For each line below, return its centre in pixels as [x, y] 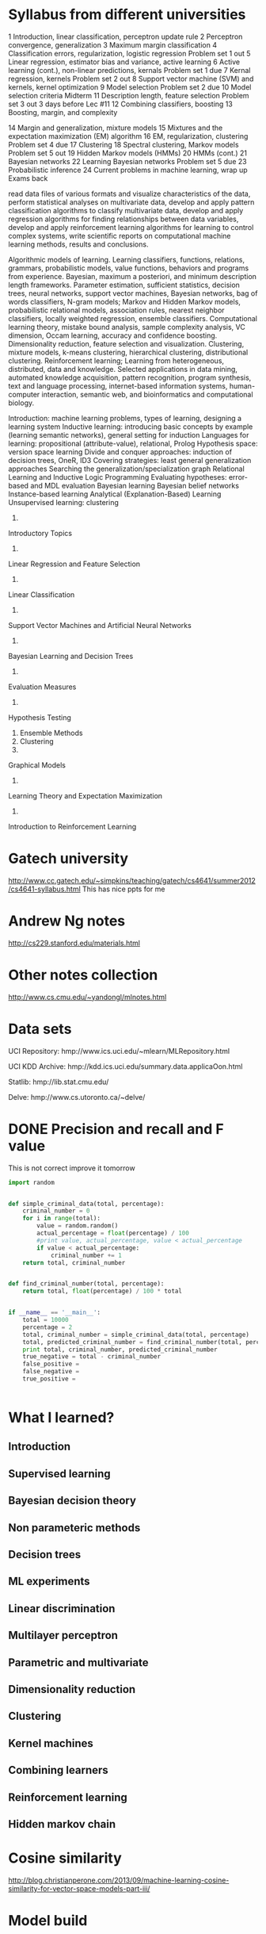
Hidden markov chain [62, 1824]
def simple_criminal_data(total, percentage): [86, 1204]
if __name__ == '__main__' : [55, 1313]
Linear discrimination [62, 1608]
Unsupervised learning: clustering [63, 502]
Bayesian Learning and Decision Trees [71, 656]
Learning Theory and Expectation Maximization [85, 795]
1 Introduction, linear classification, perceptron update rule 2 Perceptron [125, 36]
